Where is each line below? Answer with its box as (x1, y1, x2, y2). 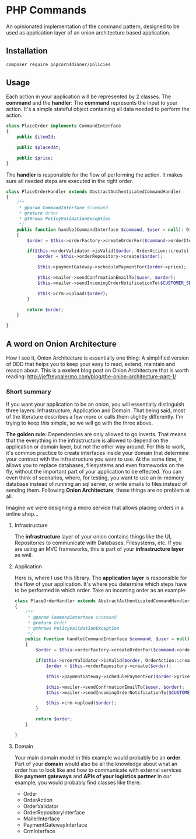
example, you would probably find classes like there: (14, 779, 141, 786)
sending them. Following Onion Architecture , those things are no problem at (6, 486, 190, 494)
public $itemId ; (16, 134, 57, 140)
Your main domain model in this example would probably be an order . (14, 754, 182, 761)
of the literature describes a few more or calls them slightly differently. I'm (6, 413, 184, 420)
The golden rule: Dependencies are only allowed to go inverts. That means (6, 431, 187, 438)
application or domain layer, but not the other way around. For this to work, (6, 443, 185, 450)
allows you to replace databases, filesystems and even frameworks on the (6, 462, 184, 469)
